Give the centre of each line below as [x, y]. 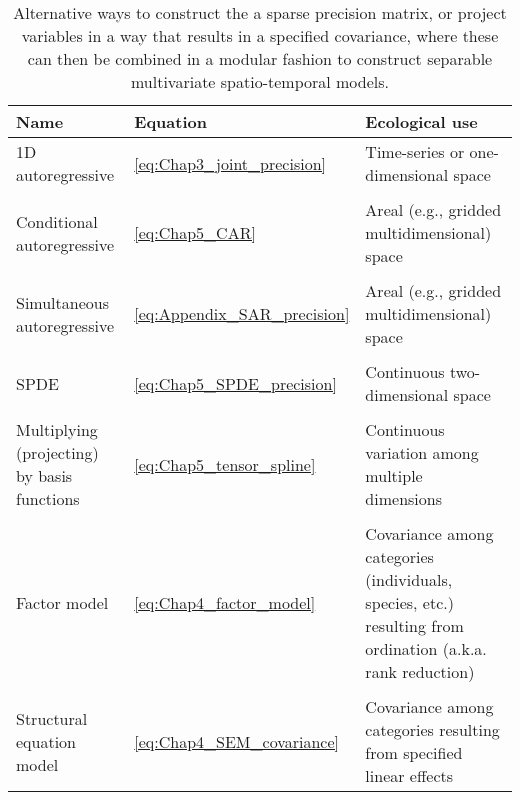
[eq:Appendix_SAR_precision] [242, 313]
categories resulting [432, 729]
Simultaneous [62, 302]
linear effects [409, 775]
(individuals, [409, 579]
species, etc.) [409, 602]
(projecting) [57, 452]
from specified [414, 752]
